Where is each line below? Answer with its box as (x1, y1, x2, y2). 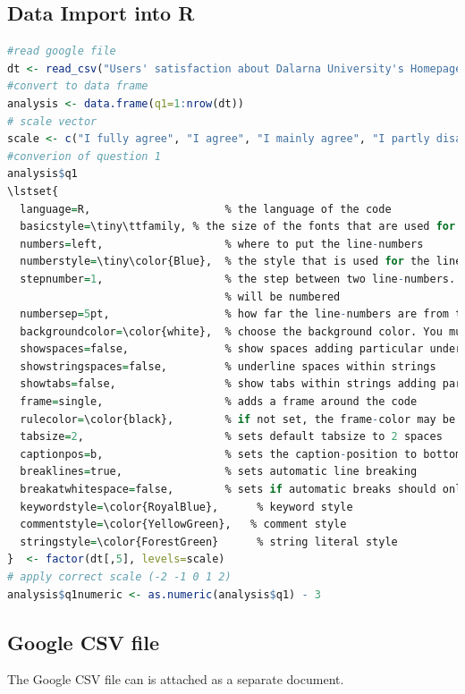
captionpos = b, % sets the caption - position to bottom (20, 447, 462, 461)
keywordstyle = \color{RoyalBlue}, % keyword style (20, 500, 353, 513)
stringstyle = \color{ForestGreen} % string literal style (20, 535, 398, 548)
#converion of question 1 (7, 149, 161, 163)
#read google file (7, 45, 116, 58)
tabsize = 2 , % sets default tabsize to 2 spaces (20, 430, 443, 444)
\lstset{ (7, 184, 59, 198)
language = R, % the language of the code (20, 202, 392, 216)
